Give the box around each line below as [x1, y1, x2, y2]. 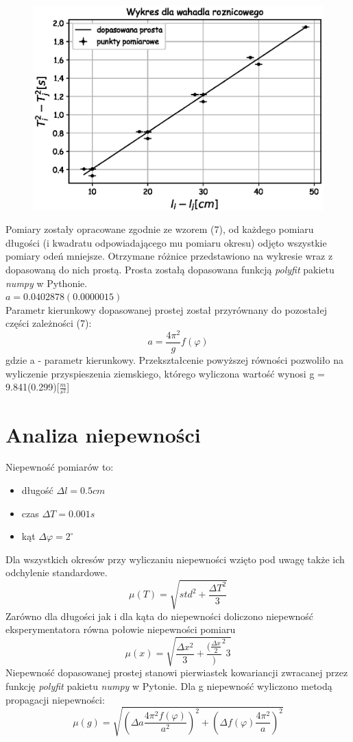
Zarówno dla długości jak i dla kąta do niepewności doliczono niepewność [5, 608, 314, 623]
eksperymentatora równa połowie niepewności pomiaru [5, 622, 236, 636]
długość [21, 483, 53, 497]
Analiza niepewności [5, 420, 201, 448]
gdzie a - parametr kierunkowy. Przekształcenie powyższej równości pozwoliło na [5, 353, 343, 367]
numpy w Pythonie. [5, 275, 88, 290]
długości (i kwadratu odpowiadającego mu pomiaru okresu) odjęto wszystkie [5, 235, 327, 249]
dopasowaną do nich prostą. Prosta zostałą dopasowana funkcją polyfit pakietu [5, 262, 334, 276]
